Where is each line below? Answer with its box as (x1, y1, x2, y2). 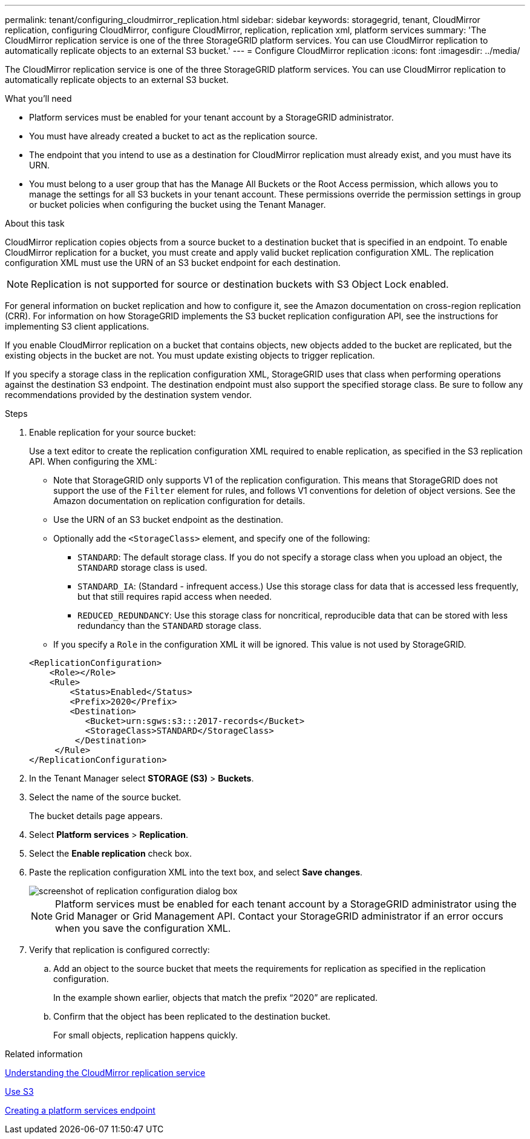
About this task (5, 218, 65, 228)
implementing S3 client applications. (5, 321, 149, 331)
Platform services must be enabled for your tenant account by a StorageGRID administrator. (29, 112, 394, 122)
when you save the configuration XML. (55, 922, 231, 934)
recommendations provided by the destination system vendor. (5, 390, 252, 400)
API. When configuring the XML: (29, 456, 157, 467)
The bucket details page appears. (29, 811, 163, 821)
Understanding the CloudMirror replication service (5, 1068, 206, 1078)
